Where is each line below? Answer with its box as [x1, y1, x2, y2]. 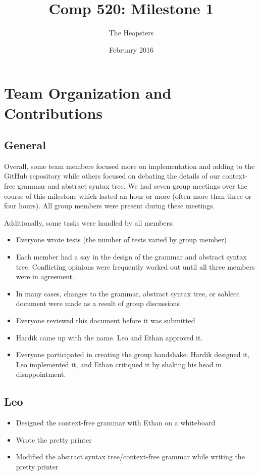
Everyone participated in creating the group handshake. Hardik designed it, [16, 349, 250, 360]
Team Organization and [4, 82, 172, 103]
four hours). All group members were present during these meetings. [4, 200, 215, 211]
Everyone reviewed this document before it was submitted [16, 315, 195, 326]
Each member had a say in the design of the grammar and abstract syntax [16, 251, 247, 262]
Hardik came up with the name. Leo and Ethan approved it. [16, 332, 203, 342]
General [4, 137, 46, 153]
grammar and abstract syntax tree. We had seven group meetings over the [17, 181, 247, 191]
